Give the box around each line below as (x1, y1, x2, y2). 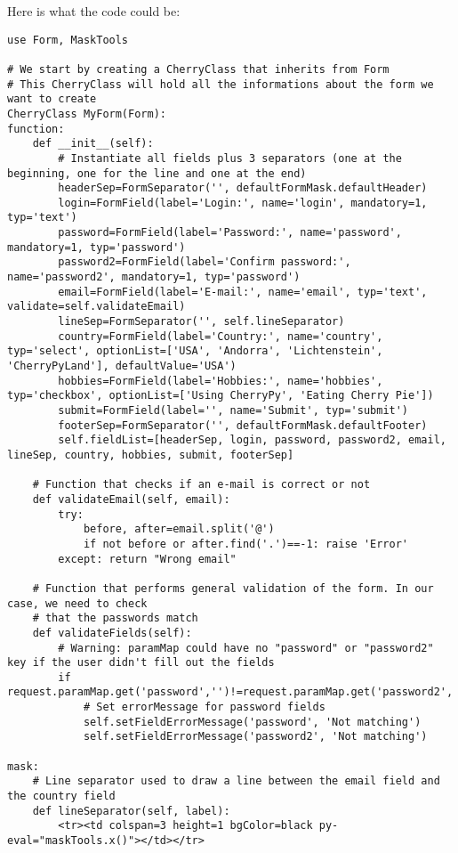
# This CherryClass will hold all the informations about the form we (7, 77, 434, 91)
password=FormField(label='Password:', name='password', (58, 226, 402, 240)
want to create (7, 93, 97, 106)
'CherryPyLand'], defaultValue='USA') (7, 360, 237, 373)
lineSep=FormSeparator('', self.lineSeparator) (58, 315, 345, 329)
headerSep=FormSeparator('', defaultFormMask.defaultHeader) (58, 182, 428, 195)
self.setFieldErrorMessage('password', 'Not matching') (83, 715, 422, 728)
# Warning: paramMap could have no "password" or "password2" (58, 641, 434, 654)
